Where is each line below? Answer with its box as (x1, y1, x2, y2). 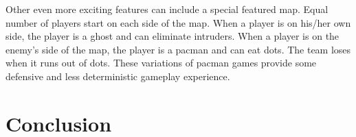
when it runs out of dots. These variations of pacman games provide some (5, 55, 317, 70)
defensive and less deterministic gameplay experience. (5, 68, 230, 83)
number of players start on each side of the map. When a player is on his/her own (5, 15, 351, 29)
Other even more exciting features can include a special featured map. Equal (5, 2, 329, 16)
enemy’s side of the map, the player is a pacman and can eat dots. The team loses (5, 42, 351, 56)
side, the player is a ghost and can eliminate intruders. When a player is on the (5, 29, 340, 43)
